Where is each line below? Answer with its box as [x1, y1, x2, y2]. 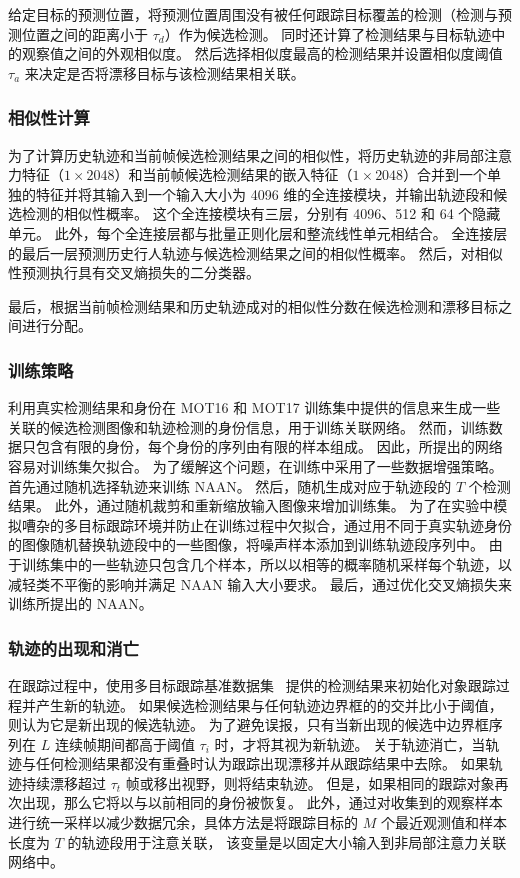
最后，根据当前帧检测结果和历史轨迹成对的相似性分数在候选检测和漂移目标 [8, 295, 498, 316]
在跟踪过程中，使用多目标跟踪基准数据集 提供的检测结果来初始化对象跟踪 [8, 674, 496, 695]
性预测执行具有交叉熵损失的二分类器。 [8, 262, 260, 283]
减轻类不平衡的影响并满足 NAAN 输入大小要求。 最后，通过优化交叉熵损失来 [8, 573, 512, 594]
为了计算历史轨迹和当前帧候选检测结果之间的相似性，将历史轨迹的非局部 [8, 144, 484, 165]
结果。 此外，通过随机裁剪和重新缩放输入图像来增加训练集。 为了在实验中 [8, 495, 494, 516]
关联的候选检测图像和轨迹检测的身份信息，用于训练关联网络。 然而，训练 [8, 416, 489, 437]
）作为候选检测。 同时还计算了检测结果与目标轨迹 [164, 23, 492, 44]
